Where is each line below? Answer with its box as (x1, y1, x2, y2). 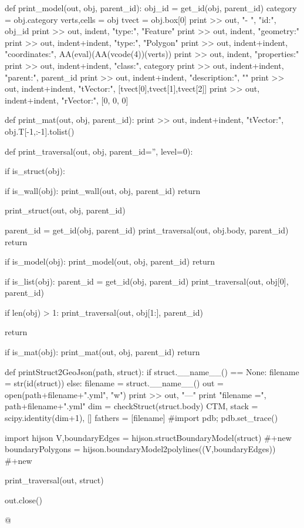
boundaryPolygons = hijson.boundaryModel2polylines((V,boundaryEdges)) (5, 443, 276, 455)
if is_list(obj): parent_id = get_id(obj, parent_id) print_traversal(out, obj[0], (5, 275, 289, 287)
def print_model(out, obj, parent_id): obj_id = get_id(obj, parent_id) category (5, 2, 297, 14)
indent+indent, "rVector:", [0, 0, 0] (5, 93, 129, 106)
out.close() (5, 494, 42, 506)
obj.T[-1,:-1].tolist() (5, 125, 75, 137)
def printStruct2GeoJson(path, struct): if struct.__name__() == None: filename (5, 365, 299, 377)
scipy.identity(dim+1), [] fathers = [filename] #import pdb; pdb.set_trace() (5, 412, 278, 424)
